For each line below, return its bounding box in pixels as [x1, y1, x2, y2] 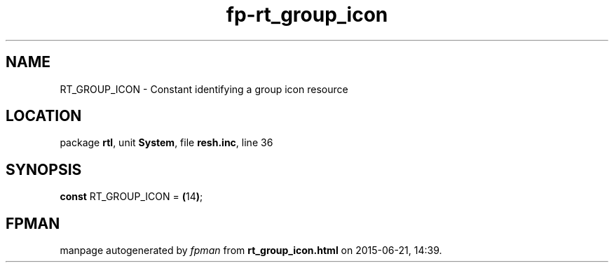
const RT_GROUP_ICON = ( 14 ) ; [60, 190, 203, 203]
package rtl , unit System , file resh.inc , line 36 [60, 136, 273, 149]
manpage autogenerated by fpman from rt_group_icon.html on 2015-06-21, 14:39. [60, 244, 442, 257]
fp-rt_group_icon [226, 3, 388, 27]
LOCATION [6, 107, 82, 125]
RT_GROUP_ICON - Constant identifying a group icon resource [60, 83, 348, 95]
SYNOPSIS [6, 160, 82, 178]
